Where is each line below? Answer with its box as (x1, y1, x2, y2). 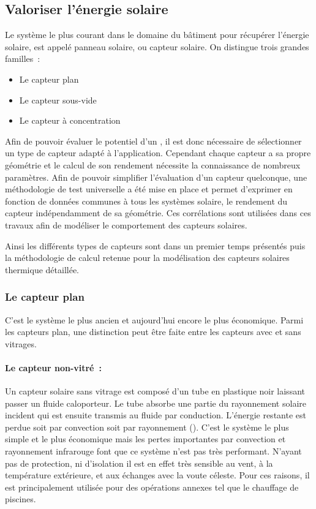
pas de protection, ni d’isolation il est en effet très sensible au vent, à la (5, 456, 273, 469)
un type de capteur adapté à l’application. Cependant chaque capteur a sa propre (5, 146, 311, 159)
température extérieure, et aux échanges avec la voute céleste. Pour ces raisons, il (5, 469, 310, 481)
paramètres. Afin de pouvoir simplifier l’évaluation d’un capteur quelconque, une (5, 170, 307, 183)
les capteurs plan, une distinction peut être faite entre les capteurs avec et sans (5, 325, 301, 338)
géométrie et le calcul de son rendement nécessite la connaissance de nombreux (5, 158, 301, 171)
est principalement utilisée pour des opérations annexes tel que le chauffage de (5, 480, 299, 493)
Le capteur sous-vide (19, 93, 97, 106)
